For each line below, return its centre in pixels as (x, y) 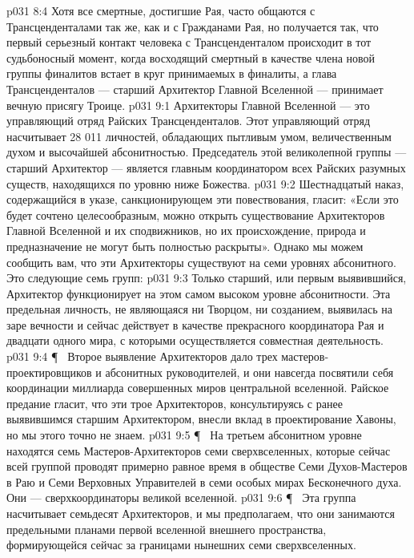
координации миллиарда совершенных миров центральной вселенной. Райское (198, 388)
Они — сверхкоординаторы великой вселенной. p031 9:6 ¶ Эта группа (181, 497)
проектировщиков (49, 372)
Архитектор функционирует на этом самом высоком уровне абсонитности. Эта (199, 293)
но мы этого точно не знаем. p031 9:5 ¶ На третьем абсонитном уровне (184, 435)
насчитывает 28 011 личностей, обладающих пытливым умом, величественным (199, 136)
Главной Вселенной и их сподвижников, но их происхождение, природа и (186, 230)
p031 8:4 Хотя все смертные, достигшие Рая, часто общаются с (161, 10)
